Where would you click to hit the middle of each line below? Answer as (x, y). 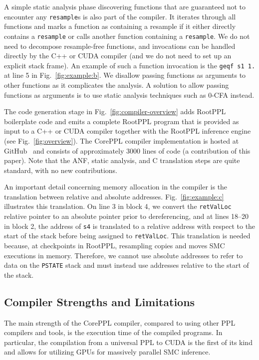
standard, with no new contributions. (61, 170)
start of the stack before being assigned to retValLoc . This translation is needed (127, 236)
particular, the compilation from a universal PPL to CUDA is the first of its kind (128, 342)
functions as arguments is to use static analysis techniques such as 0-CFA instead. (129, 94)
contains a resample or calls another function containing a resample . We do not (127, 36)
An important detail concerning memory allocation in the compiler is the (116, 187)
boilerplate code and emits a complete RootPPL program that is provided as (122, 121)
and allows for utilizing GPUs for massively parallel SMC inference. (107, 352)
